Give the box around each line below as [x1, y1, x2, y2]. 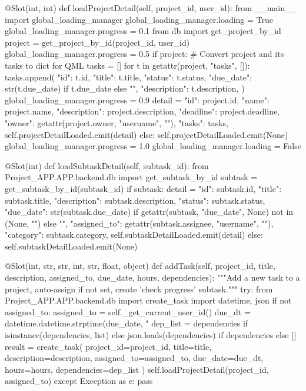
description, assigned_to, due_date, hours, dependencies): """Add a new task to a [5, 271, 300, 284]
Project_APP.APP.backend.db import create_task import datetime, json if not [5, 294, 292, 306]
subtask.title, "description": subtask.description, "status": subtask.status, [5, 194, 265, 206]
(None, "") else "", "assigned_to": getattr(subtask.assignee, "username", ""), [5, 217, 274, 229]
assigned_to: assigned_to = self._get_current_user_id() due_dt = [5, 305, 251, 318]
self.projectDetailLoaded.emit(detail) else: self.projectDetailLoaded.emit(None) [5, 128, 288, 140]
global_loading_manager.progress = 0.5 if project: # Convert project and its [5, 48, 284, 60]
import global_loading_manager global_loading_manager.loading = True [5, 13, 274, 25]
